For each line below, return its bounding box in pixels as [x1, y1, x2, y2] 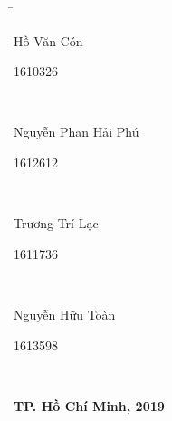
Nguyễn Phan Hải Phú [14, 122, 139, 141]
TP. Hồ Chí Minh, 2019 [14, 396, 165, 415]
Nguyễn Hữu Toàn [14, 304, 116, 323]
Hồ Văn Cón [14, 31, 83, 50]
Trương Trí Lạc [14, 214, 99, 233]
